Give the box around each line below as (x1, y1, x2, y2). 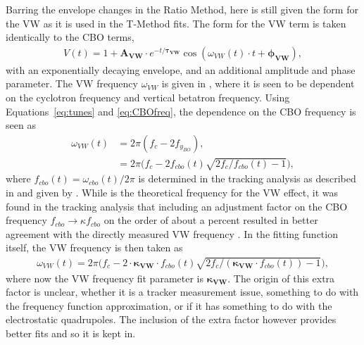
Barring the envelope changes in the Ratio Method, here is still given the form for (6, 2, 358, 16)
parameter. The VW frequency (6, 76, 138, 91)
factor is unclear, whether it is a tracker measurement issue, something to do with (6, 284, 359, 299)
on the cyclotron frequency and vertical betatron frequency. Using (6, 90, 290, 104)
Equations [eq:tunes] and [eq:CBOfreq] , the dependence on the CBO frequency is (6, 103, 356, 118)
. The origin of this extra (227, 270, 335, 285)
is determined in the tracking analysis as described (138, 171, 356, 186)
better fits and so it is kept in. (6, 325, 136, 340)
